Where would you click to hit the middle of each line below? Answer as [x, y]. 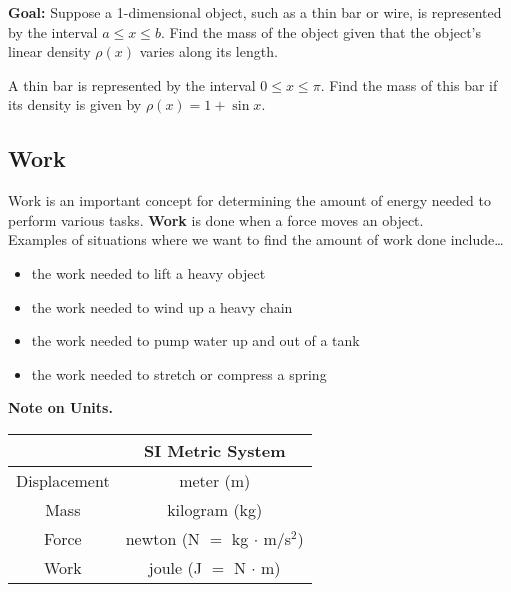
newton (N [162, 538]
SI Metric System [214, 450]
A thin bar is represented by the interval [132, 84]
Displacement [63, 480]
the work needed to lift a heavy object [148, 272]
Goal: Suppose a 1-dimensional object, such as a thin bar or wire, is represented [255, 12]
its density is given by [75, 104]
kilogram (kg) [215, 509]
